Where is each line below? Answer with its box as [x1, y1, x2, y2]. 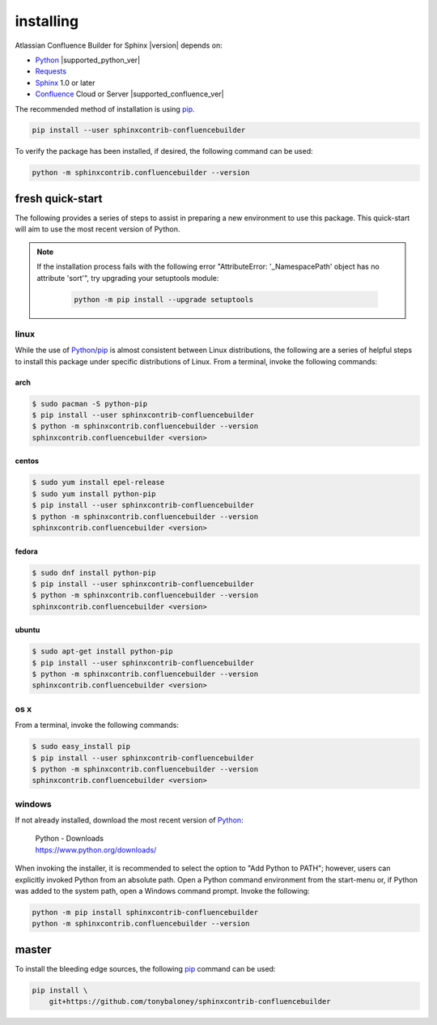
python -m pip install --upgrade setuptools [74, 295, 254, 304]
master [15, 942, 52, 956]
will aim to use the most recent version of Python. [15, 224, 180, 234]
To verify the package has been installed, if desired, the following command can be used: [15, 147, 313, 156]
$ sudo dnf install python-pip [32, 568, 157, 577]
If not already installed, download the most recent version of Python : [15, 815, 244, 825]
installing [15, 12, 79, 30]
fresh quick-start [15, 191, 103, 206]
